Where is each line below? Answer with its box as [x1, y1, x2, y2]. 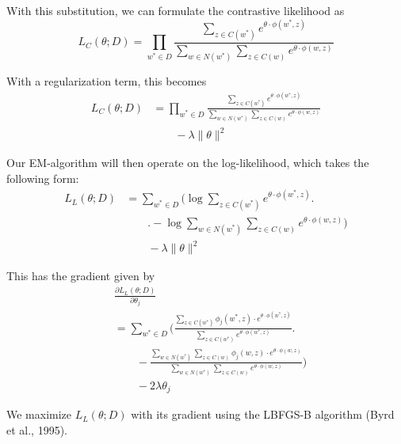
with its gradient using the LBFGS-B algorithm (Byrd [131, 406, 395, 423]
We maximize [6, 406, 72, 423]
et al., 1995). [6, 422, 67, 438]
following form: [6, 170, 79, 187]
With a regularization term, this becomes [6, 73, 207, 89]
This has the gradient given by [6, 268, 155, 284]
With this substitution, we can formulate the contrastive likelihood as [6, 2, 345, 18]
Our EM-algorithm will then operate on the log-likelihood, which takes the [6, 154, 369, 171]
